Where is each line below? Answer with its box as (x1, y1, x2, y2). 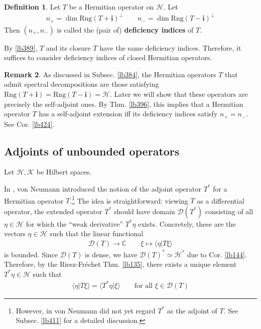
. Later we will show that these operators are (109, 88, 248, 99)
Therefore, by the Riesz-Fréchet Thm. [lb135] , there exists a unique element (4, 259, 237, 269)
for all (134, 282, 153, 289)
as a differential (197, 195, 244, 206)
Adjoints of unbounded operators (4, 143, 180, 158)
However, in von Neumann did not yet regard (16, 305, 156, 315)
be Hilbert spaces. (36, 167, 92, 177)
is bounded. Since (4, 249, 58, 259)
